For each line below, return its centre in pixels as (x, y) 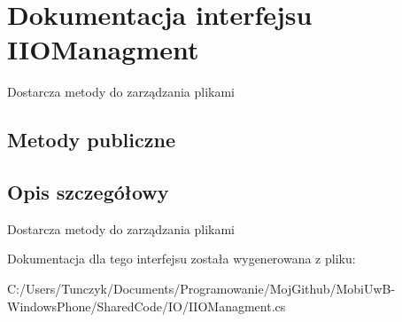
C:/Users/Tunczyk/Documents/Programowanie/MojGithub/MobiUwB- (201, 289)
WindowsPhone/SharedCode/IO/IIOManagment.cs (147, 306)
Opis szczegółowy (88, 192)
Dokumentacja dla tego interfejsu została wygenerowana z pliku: (182, 259)
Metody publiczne (91, 140)
